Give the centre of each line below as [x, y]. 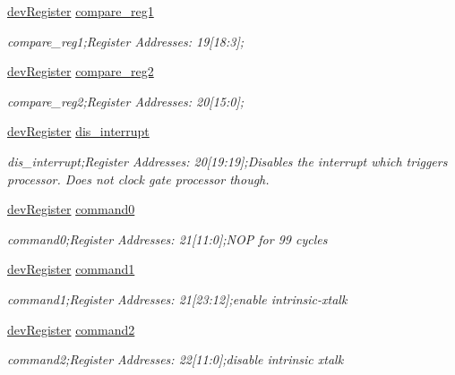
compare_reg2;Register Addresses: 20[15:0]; [125, 101]
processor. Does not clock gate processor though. [138, 179]
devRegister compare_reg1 [81, 11]
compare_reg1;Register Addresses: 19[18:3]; [125, 41]
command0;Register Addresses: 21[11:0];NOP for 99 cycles [167, 239]
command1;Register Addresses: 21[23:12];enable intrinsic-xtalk [177, 298]
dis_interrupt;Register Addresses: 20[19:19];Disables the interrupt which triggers [227, 161]
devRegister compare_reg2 [81, 71]
